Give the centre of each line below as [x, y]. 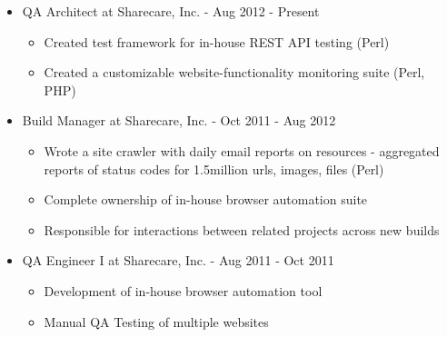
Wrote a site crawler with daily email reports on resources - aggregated [242, 150]
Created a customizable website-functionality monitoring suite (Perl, [234, 72]
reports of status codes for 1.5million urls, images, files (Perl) [214, 168]
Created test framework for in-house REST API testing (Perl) [217, 41]
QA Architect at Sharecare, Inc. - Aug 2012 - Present [171, 11]
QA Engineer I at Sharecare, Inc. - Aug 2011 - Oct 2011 [178, 260]
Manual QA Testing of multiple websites [156, 321]
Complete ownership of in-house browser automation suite [206, 199]
